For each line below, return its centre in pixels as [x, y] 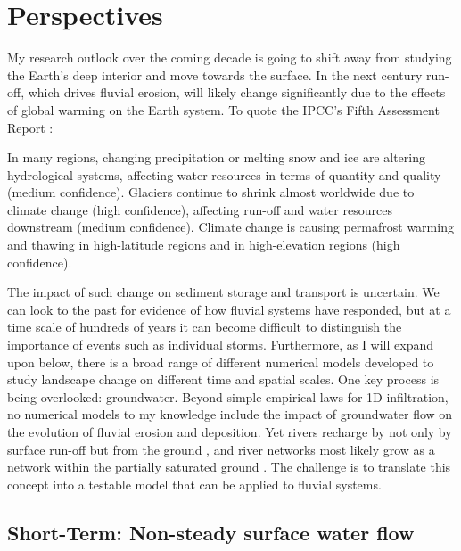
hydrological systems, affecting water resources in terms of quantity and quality [224, 174]
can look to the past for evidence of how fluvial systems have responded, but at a [229, 309]
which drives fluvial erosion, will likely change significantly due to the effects [237, 92]
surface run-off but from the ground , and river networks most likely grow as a [221, 449]
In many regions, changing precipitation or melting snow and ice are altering [216, 157]
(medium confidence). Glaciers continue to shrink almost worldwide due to [211, 192]
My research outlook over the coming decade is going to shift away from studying [230, 58]
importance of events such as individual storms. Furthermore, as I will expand [221, 345]
